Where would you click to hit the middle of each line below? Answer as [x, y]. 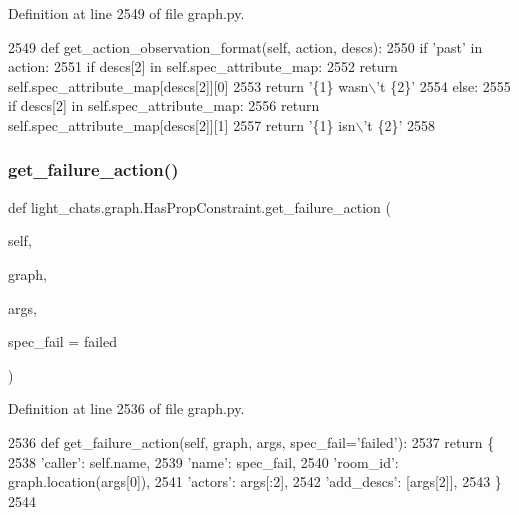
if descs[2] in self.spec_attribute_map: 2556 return [164, 105]
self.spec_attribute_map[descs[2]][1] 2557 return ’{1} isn [182, 124]
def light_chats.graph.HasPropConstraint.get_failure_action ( [199, 206]
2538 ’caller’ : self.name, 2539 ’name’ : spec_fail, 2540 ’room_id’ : [203, 461]
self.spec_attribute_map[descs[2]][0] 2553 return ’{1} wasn [188, 85]
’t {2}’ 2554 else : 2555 [443, 85]
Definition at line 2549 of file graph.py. [126, 13]
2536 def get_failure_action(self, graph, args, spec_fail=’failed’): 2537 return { [251, 441]
